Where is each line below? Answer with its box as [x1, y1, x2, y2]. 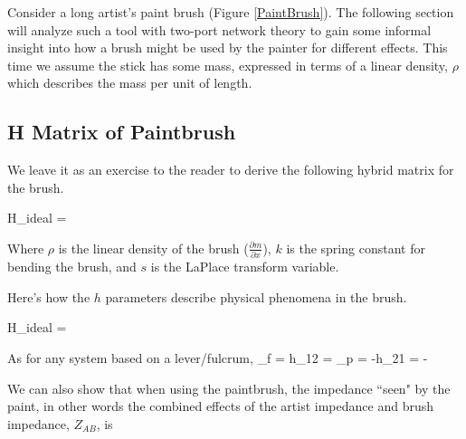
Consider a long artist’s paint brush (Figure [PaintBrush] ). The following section [7, 3, 454, 21]
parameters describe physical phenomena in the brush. [105, 287, 407, 306]
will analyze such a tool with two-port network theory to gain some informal [7, 20, 432, 39]
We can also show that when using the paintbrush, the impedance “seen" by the [7, 378, 451, 397]
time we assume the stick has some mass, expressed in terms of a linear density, [7, 55, 448, 74]
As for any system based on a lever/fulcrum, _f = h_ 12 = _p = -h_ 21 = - [7, 348, 428, 367]
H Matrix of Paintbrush [7, 118, 236, 146]
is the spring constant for [286, 238, 425, 257]
